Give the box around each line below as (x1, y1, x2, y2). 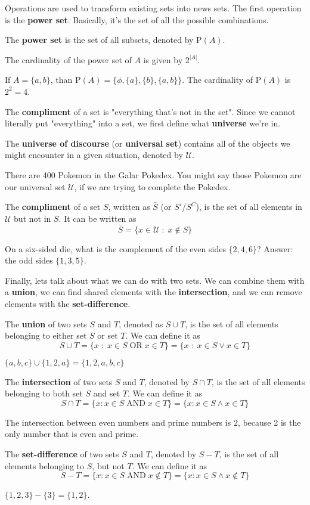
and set (93, 387, 120, 399)
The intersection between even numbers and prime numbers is (5, 416, 231, 428)
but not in (14, 212, 51, 224)
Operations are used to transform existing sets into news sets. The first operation (5, 2, 302, 14)
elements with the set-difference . (5, 297, 131, 309)
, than (50, 73, 73, 86)
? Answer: (257, 242, 293, 255)
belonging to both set (5, 387, 83, 399)
